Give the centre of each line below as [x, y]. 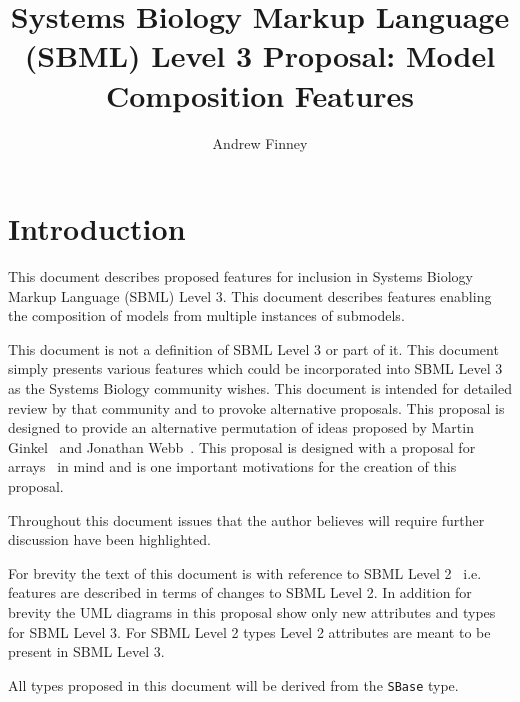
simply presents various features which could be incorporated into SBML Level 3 [255, 368]
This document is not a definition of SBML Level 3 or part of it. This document [253, 348]
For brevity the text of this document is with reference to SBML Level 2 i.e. [245, 572]
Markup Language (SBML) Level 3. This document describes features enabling [250, 295]
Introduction [97, 228]
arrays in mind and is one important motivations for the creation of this [232, 466]
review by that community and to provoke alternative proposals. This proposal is [256, 407]
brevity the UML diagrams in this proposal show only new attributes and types [252, 611]
